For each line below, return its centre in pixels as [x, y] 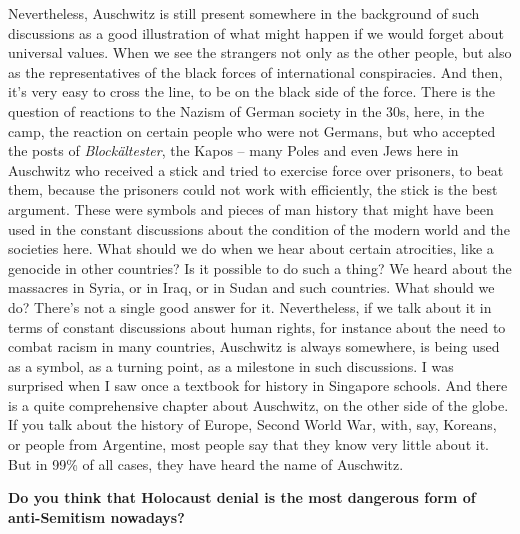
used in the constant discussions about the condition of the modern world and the [259, 228]
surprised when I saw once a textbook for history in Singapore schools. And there [258, 385]
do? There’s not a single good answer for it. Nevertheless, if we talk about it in [250, 306]
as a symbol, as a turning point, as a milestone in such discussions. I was [231, 365]
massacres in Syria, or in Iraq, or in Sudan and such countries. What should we [251, 287]
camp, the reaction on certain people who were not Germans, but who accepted [252, 130]
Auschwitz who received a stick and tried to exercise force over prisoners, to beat [256, 169]
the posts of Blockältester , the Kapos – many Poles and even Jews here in [233, 150]
